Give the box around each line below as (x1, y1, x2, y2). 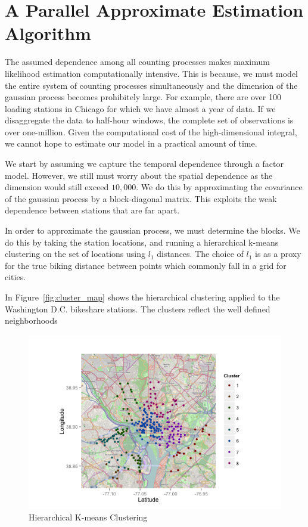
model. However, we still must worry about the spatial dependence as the (5, 169, 273, 181)
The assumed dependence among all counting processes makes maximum (5, 55, 270, 68)
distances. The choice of (157, 247, 244, 260)
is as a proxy (255, 247, 301, 260)
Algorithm (5, 21, 91, 45)
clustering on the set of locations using (5, 247, 146, 260)
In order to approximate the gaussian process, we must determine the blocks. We (5, 224, 300, 237)
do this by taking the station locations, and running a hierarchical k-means (5, 235, 279, 248)
